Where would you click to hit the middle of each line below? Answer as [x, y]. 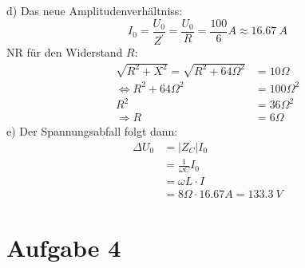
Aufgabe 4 [64, 247]
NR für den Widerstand [65, 52]
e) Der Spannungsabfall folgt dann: [92, 131]
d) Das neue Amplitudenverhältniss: [95, 10]
